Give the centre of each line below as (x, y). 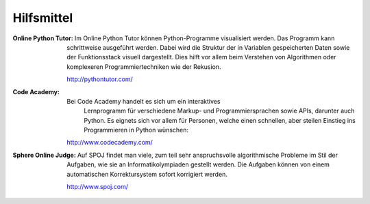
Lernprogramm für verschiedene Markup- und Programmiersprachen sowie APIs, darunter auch (219, 111)
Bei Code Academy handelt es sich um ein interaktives (144, 101)
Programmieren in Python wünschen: (136, 130)
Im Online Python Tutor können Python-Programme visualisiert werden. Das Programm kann (205, 38)
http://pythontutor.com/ (100, 79)
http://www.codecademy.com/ (110, 143)
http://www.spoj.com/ (97, 187)
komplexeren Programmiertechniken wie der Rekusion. (144, 67)
